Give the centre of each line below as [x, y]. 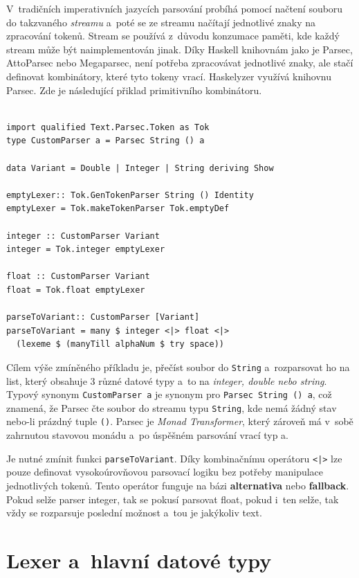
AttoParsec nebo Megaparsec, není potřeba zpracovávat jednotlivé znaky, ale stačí [180, 63]
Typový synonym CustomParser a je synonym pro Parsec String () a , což [169, 394]
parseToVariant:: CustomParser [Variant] [103, 317]
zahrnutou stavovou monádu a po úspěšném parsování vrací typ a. [148, 435]
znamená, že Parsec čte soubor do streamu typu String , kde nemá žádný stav [172, 407]
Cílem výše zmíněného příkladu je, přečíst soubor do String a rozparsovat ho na [178, 367]
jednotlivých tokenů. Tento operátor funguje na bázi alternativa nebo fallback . [178, 485]
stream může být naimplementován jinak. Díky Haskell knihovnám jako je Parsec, [179, 49]
